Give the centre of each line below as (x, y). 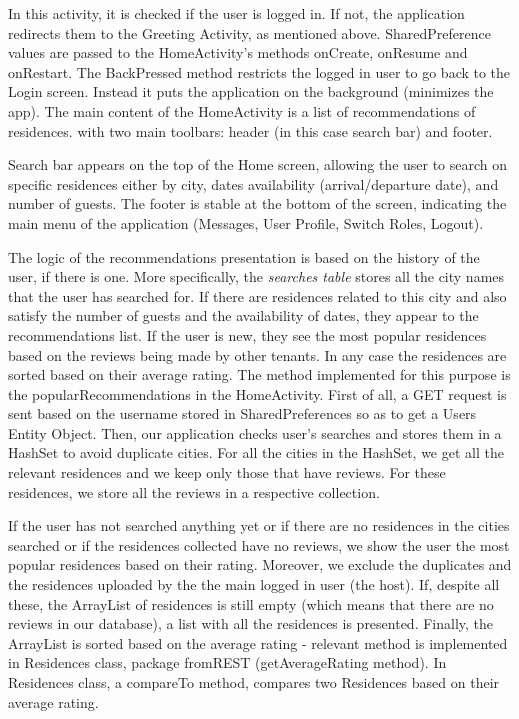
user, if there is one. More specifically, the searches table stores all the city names (256, 276)
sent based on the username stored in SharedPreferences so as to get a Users (242, 413)
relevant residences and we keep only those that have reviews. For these (227, 472)
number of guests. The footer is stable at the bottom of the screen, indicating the (257, 203)
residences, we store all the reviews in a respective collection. (194, 491)
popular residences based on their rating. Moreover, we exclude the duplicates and (260, 564)
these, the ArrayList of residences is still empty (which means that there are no (251, 603)
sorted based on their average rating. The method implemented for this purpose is (259, 374)
